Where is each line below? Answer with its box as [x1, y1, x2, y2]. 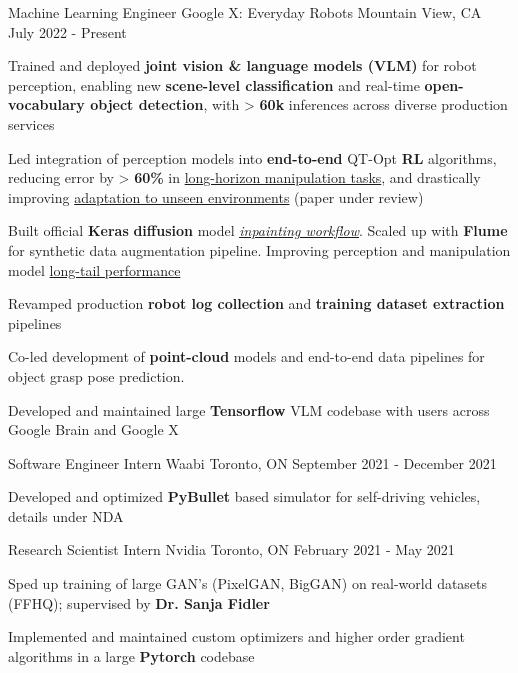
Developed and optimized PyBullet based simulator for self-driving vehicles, [8, 486, 481, 507]
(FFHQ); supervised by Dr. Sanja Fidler [8, 592, 270, 613]
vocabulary [8, 94, 85, 115]
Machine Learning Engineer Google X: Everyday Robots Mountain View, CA [8, 2, 482, 22]
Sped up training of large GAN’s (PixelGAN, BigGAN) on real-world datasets [8, 573, 488, 594]
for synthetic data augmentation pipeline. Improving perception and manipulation [8, 239, 511, 260]
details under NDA [8, 505, 124, 526]
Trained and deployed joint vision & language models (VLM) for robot [8, 55, 477, 76]
